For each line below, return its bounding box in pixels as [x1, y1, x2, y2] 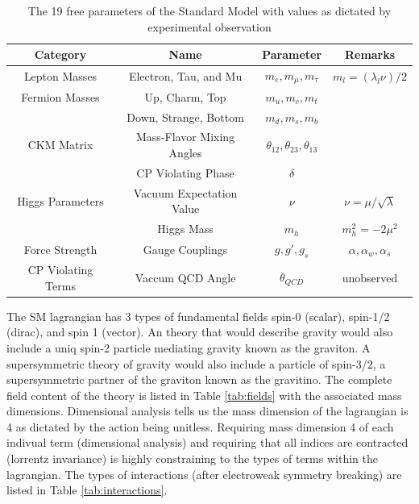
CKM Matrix [27, 136, 93, 153]
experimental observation [147, 18, 272, 35]
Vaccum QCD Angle [135, 269, 236, 285]
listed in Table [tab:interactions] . [6, 481, 168, 498]
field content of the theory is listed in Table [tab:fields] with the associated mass [6, 386, 402, 403]
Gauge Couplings [143, 240, 228, 257]
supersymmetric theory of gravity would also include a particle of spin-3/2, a [6, 355, 386, 372]
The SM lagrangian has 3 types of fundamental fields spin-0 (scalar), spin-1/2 [6, 307, 390, 324]
